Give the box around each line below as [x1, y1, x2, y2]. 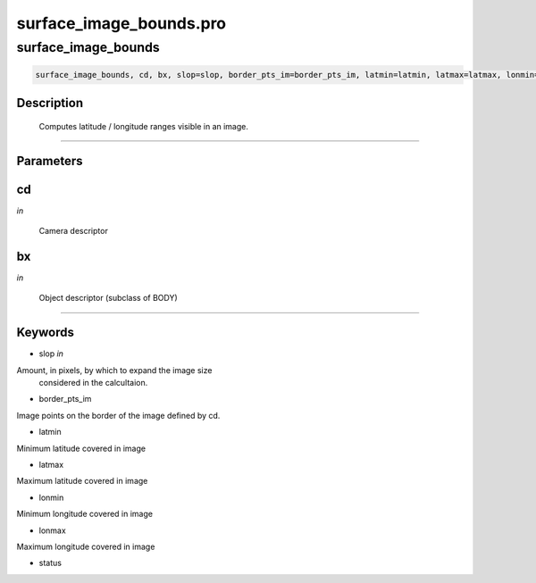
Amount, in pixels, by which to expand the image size [16, 364, 213, 375]
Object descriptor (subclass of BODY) [38, 293, 178, 304]
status [38, 558, 63, 569]
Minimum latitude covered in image [16, 443, 147, 454]
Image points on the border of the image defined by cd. [16, 410, 221, 421]
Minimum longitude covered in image [16, 509, 154, 520]
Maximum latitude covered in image [16, 476, 148, 487]
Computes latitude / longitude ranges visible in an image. [38, 121, 249, 131]
